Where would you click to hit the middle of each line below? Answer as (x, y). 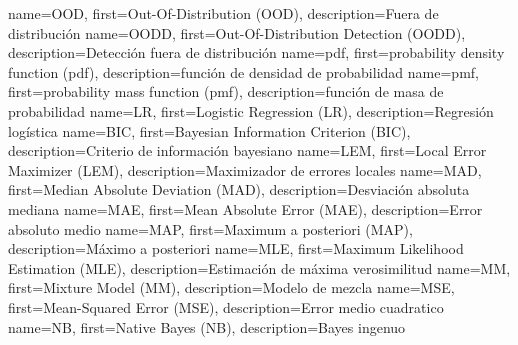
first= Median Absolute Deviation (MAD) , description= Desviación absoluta (239, 189)
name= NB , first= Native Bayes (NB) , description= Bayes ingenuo (207, 326)
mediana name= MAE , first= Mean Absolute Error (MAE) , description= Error (245, 208)
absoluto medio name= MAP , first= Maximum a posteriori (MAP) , (210, 228)
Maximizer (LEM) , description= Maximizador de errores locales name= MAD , (245, 169)
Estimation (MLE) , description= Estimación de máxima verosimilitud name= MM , (259, 267)
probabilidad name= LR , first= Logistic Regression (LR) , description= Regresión (251, 110)
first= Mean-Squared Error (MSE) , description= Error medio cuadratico (226, 306)
